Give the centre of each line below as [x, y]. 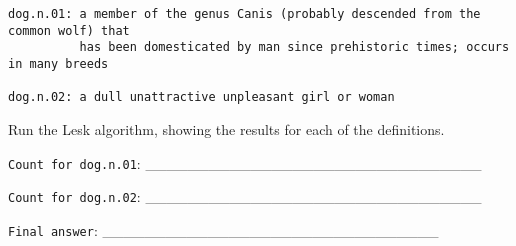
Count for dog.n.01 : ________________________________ [245, 162]
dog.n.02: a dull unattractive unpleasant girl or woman [201, 97]
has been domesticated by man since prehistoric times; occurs [294, 47]
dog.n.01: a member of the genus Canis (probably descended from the [244, 14]
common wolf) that [69, 30]
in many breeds [58, 63]
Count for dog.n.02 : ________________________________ [245, 196]
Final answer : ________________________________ [223, 229]
